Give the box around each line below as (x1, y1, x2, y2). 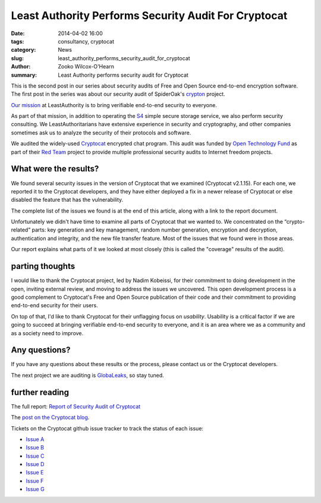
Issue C (26, 452, 45, 460)
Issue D (26, 461, 45, 468)
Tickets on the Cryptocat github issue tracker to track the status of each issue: (11, 424, 204, 432)
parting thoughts (11, 261, 75, 271)
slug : (11, 54, 24, 62)
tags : (11, 38, 24, 45)
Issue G (26, 486, 45, 493)
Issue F (26, 477, 44, 485)
